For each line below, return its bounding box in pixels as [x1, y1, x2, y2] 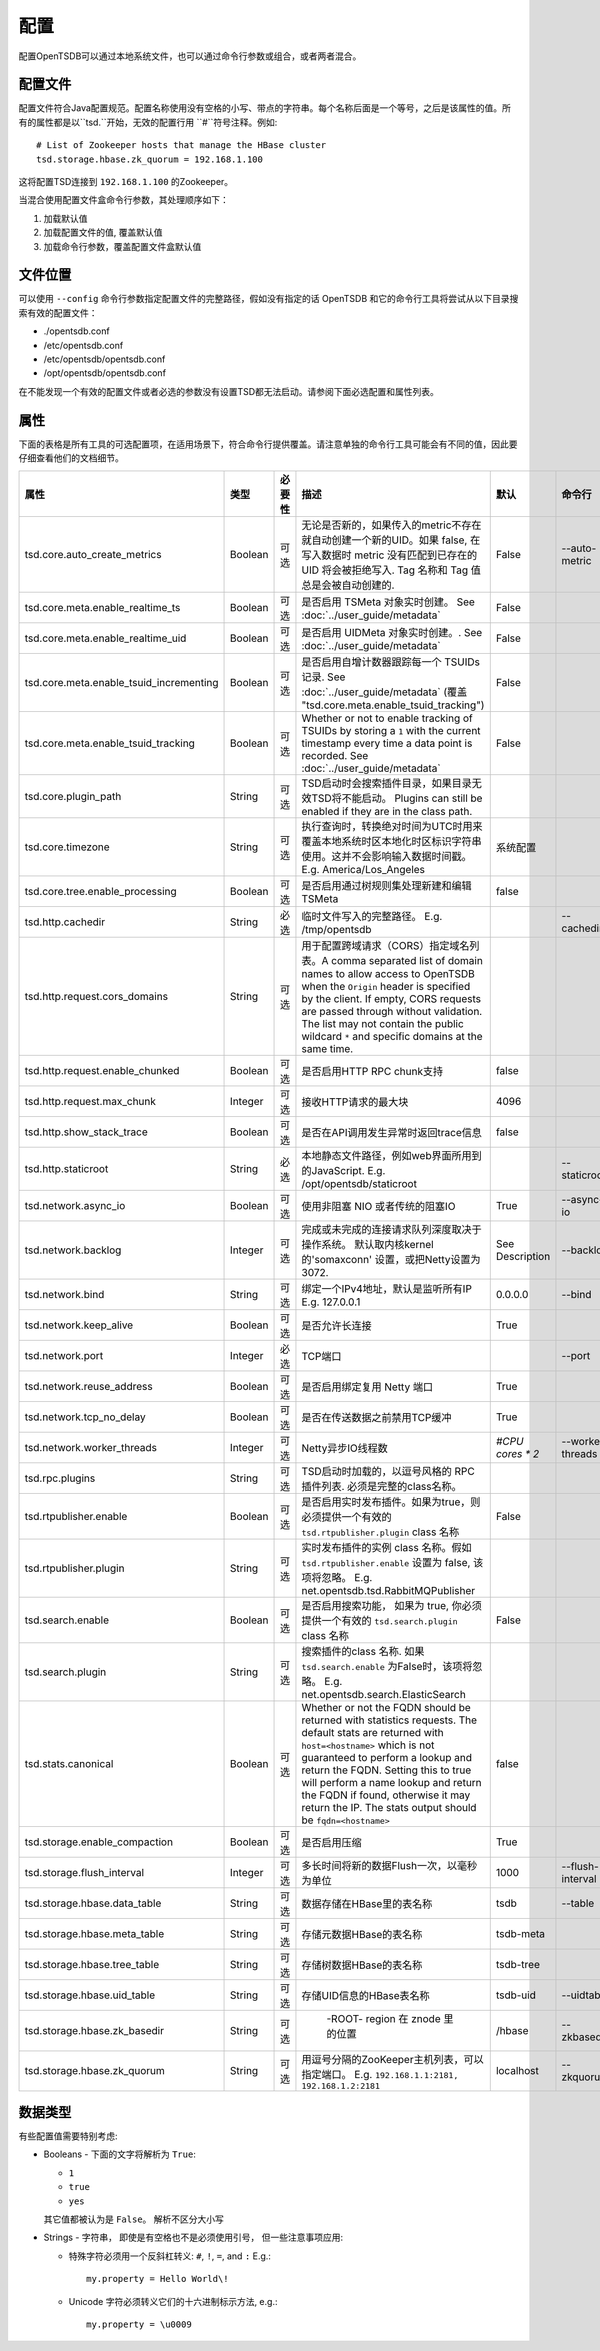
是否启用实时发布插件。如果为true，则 [301, 1495, 481, 1509]
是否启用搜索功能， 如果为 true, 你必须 [301, 1598, 482, 1612]
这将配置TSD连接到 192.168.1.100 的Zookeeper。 [18, 176, 234, 188]
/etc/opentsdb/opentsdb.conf [43, 353, 166, 365]
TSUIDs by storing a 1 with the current [301, 723, 481, 737]
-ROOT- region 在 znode [326, 2011, 441, 2025]
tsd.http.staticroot [24, 1161, 109, 1175]
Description [495, 1249, 551, 1263]
